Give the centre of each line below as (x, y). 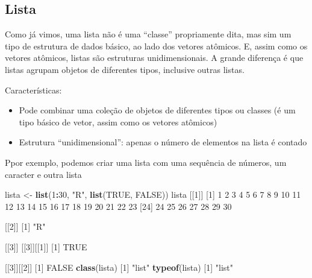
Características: (33, 90)
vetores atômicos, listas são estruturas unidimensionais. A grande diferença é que (154, 58)
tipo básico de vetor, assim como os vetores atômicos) (118, 122)
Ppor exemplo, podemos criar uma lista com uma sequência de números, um (146, 162)
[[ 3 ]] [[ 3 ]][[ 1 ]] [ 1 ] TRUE (46, 246)
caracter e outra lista (43, 174)
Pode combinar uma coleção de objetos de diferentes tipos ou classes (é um (157, 110)
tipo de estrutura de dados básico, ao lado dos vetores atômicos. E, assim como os (156, 46)
